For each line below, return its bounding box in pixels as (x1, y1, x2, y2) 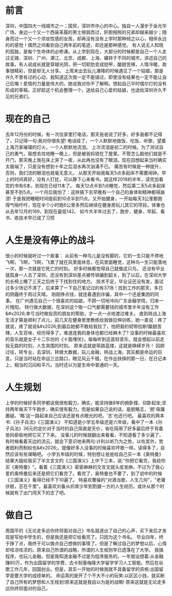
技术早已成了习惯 (18, 214, 55, 221)
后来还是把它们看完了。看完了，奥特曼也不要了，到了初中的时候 (27, 470, 162, 476)
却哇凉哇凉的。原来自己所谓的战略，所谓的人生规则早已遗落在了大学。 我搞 (5, 547, 164, 553)
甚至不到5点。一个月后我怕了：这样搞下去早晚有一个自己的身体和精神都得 (5, 189, 161, 195)
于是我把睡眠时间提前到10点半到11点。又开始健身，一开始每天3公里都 (12, 195, 158, 201)
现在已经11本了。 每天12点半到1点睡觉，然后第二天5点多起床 (39, 182, 166, 189)
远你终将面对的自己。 (5, 585, 50, 591)
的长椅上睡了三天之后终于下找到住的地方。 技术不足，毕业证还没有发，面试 (5, 278, 164, 284)
